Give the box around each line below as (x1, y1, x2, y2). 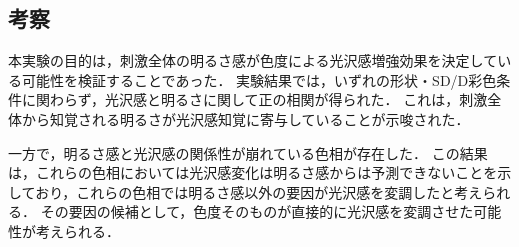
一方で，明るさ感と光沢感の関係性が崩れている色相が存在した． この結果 (8, 142, 488, 163)
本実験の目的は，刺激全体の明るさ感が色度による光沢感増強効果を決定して (8, 50, 498, 71)
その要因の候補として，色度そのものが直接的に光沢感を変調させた (40, 201, 474, 222)
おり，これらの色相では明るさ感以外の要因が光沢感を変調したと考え (35, 181, 483, 202)
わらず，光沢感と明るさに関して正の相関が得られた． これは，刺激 (49, 89, 488, 110)
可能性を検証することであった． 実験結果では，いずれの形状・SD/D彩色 (21, 69, 497, 90)
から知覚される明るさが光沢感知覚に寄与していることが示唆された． (21, 108, 470, 129)
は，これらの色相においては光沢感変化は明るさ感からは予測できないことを (8, 162, 498, 183)
